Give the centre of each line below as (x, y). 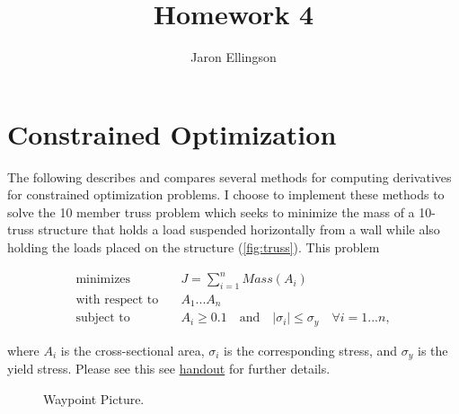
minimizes (103, 280)
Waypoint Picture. (94, 398)
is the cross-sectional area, (132, 350)
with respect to (117, 299)
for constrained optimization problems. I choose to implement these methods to (226, 194)
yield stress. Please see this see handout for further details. (169, 369)
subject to (103, 318)
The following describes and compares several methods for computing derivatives (229, 176)
